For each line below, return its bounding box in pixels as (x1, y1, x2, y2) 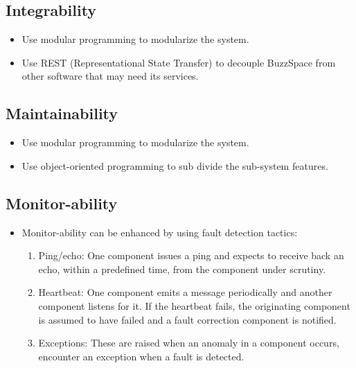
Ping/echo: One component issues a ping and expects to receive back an (38, 248, 344, 263)
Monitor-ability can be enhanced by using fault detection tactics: (21, 225, 298, 239)
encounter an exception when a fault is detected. (38, 349, 244, 363)
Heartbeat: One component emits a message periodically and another (38, 285, 332, 299)
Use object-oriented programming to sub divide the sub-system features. (21, 158, 328, 173)
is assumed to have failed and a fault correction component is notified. (38, 312, 337, 326)
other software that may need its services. (21, 69, 199, 83)
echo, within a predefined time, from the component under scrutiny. (38, 261, 326, 276)
